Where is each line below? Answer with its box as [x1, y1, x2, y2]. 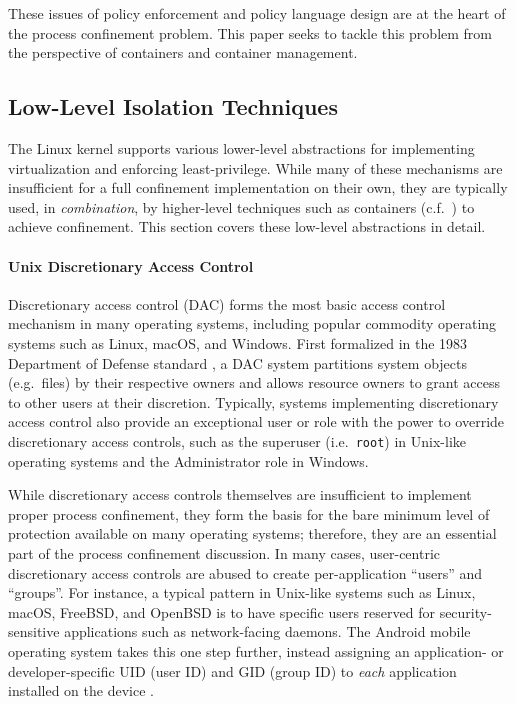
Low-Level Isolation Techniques [8, 91, 338, 122]
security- [439, 601, 492, 622]
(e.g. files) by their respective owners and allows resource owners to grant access [8, 372, 500, 393]
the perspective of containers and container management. [8, 42, 358, 63]
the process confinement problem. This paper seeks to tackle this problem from [8, 22, 493, 43]
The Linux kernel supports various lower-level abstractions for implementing [8, 137, 475, 158]
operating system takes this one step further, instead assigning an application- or [8, 640, 504, 661]
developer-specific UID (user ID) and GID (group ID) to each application [8, 660, 457, 681]
